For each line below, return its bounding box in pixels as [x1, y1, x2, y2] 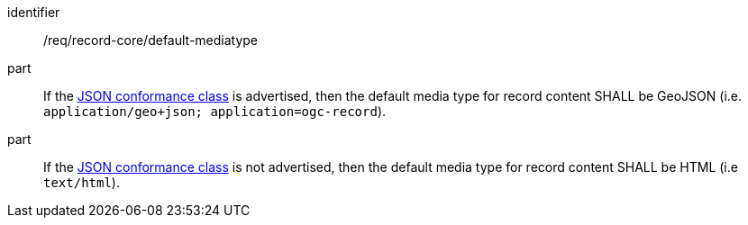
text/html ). [43, 175, 120, 190]
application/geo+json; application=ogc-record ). [43, 103, 387, 119]
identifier [7, 4, 60, 20]
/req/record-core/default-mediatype [43, 32, 259, 48]
